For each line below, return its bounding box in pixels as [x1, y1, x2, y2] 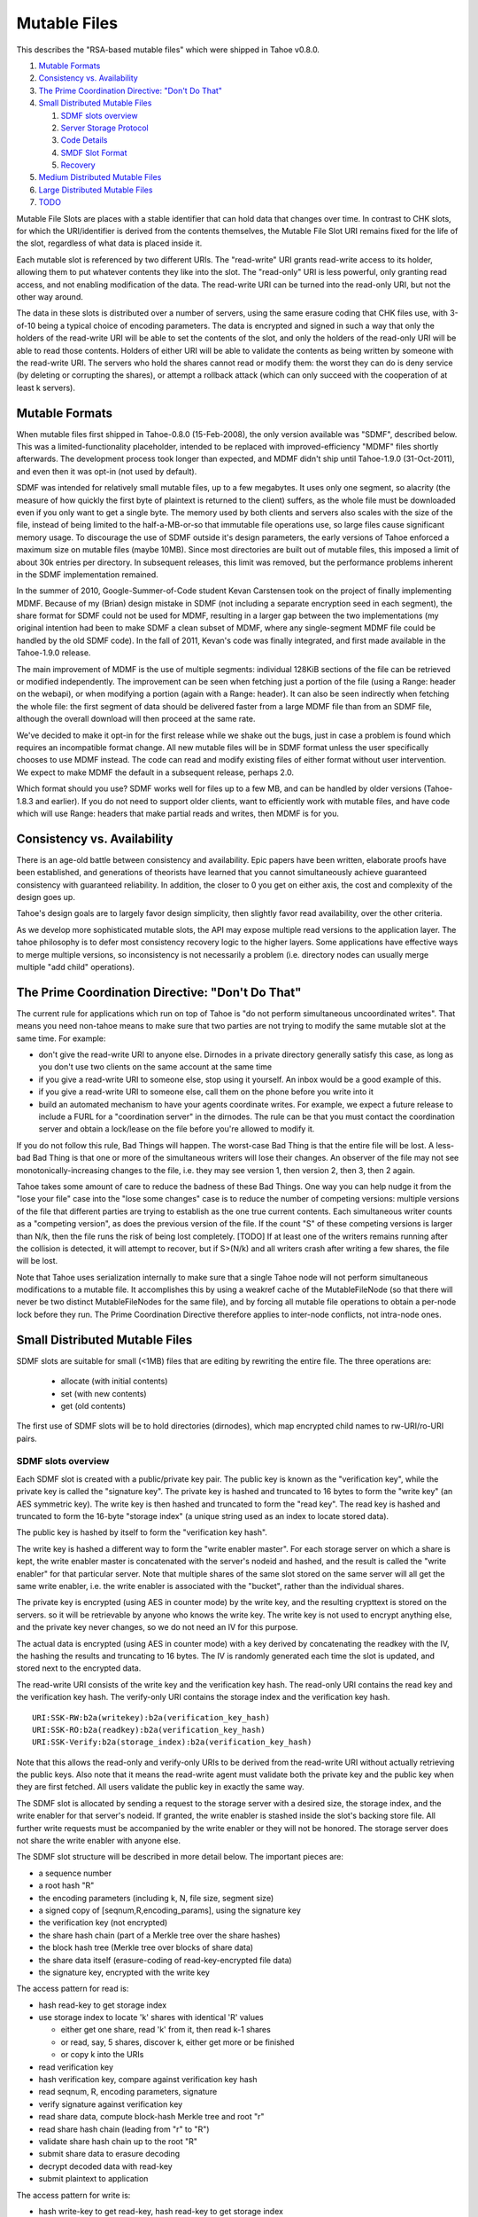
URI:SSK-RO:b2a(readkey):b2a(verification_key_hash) [32, 1725, 266, 1735]
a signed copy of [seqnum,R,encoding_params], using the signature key [38, 1905, 301, 1915]
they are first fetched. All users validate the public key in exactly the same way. [16, 1782, 305, 1792]
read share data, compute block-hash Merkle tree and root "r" [38, 2111, 265, 2122]
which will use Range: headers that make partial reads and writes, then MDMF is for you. [16, 808, 340, 819]
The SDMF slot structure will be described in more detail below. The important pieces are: [16, 1852, 344, 1862]
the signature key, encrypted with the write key [38, 1967, 210, 1978]
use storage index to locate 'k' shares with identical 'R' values [38, 2012, 265, 2023]
